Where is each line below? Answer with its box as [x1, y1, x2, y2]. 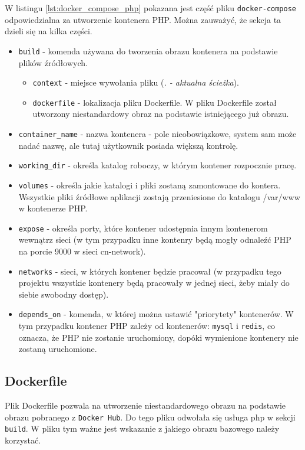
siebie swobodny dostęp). [18, 288, 109, 300]
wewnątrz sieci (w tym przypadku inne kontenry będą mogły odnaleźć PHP [18, 233, 291, 246]
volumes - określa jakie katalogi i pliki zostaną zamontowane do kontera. [18, 178, 281, 191]
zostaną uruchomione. [18, 343, 97, 355]
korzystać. [5, 434, 41, 446]
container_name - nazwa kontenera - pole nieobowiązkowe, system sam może [18, 128, 297, 139]
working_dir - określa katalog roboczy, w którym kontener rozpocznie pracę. [18, 159, 297, 171]
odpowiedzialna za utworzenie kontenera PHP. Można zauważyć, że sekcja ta [5, 13, 281, 25]
